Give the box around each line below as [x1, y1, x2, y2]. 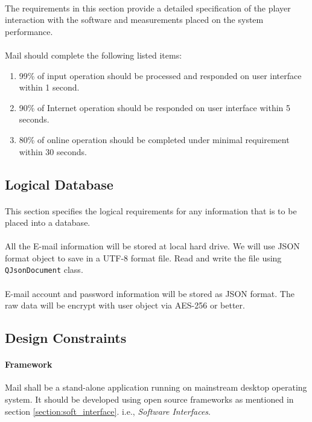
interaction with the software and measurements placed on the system [5, 13, 264, 26]
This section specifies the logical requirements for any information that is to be [5, 204, 297, 217]
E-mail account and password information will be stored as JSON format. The [5, 287, 294, 299]
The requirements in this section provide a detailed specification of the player [5, 1, 291, 14]
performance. [5, 25, 53, 37]
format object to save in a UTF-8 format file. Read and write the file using [5, 251, 282, 264]
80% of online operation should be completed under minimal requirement [19, 133, 290, 145]
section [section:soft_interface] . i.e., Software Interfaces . [5, 404, 211, 417]
